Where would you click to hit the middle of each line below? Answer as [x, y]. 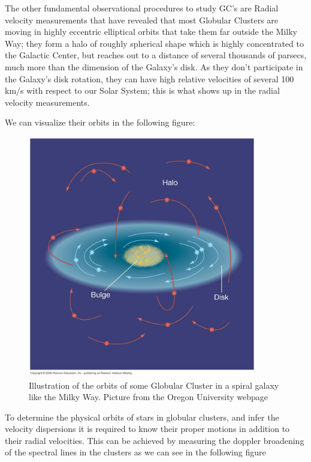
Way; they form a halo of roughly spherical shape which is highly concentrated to [154, 43]
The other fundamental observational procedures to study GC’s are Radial [142, 8]
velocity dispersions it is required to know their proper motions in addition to [147, 429]
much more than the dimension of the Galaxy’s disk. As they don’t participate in [154, 66]
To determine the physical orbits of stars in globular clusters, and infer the [142, 417]
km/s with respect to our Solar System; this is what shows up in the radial [142, 90]
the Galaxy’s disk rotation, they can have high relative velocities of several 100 [150, 78]
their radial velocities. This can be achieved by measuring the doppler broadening [155, 440]
